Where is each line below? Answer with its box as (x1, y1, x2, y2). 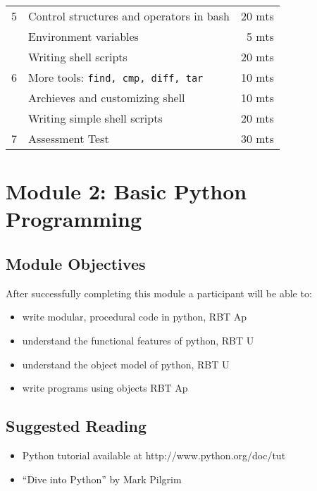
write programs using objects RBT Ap (22, 380, 188, 395)
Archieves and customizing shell (28, 89, 185, 106)
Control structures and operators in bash (28, 8, 230, 24)
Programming (6, 204, 142, 233)
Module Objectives (6, 252, 146, 274)
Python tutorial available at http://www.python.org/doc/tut (22, 447, 286, 462)
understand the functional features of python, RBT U (22, 332, 254, 347)
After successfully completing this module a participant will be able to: (6, 285, 312, 300)
